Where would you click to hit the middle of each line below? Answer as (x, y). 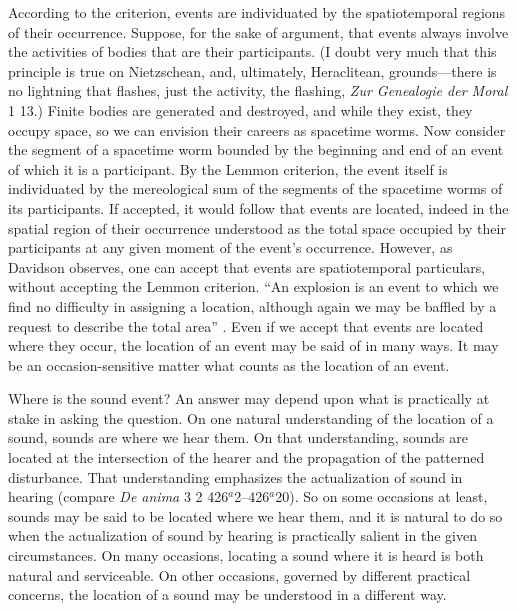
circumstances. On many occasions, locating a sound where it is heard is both (246, 555)
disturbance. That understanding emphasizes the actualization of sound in (235, 476)
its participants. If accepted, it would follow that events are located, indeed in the (258, 207)
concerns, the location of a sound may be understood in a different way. (227, 594)
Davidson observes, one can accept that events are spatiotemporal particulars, (247, 266)
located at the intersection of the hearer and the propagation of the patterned (246, 457)
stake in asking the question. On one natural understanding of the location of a (251, 417)
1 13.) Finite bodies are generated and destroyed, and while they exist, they (240, 109)
